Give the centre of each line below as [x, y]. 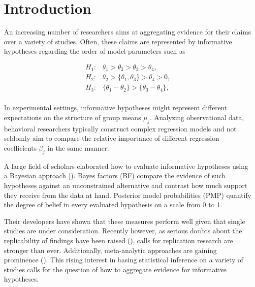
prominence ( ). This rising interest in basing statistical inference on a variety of [124, 260]
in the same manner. [78, 148]
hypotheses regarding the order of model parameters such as [95, 51]
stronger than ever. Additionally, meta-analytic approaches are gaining [111, 250]
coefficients [20, 148]
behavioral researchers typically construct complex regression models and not [120, 128]
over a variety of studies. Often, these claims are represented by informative [118, 41]
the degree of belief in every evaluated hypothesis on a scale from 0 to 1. [113, 205]
